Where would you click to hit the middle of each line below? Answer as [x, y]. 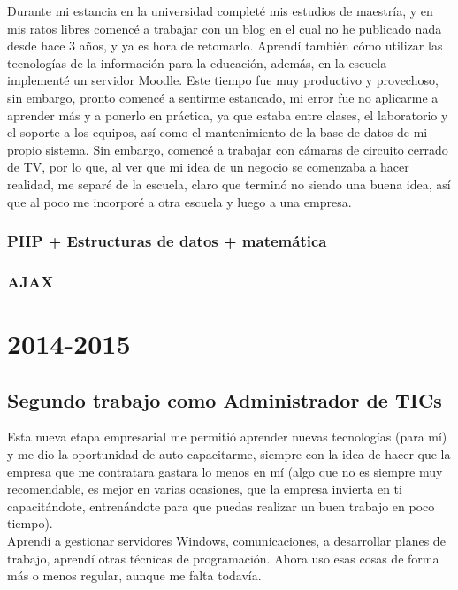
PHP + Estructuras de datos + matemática [167, 241]
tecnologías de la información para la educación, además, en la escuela [197, 62]
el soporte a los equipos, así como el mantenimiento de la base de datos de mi [218, 132]
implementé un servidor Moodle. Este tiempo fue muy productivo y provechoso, [223, 80]
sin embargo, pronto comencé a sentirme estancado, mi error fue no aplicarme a [223, 97]
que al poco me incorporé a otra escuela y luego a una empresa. [179, 201]
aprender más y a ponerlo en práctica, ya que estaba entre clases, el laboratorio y [228, 115]
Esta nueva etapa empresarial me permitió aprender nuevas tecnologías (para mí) [227, 437]
